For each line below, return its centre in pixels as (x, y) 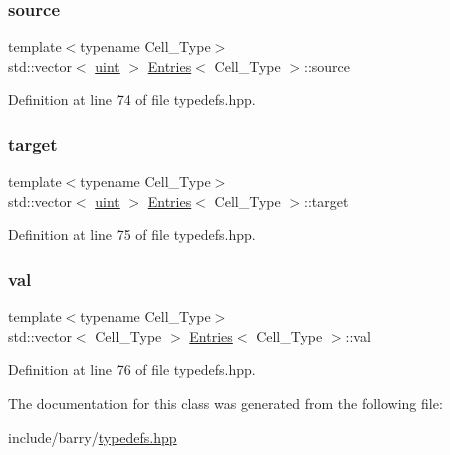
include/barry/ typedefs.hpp (92, 436)
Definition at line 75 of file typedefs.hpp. (132, 234)
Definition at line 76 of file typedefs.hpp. (132, 369)
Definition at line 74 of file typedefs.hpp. (132, 99)
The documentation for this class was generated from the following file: (225, 403)
